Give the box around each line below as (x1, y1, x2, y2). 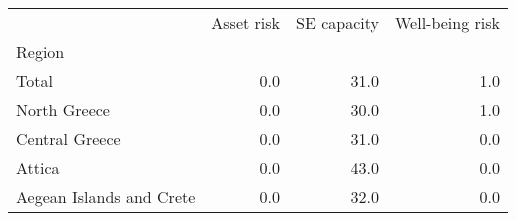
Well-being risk (394, 11, 501, 34)
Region (16, 40, 65, 63)
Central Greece (16, 127, 121, 150)
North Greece (16, 98, 110, 121)
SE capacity (296, 11, 379, 34)
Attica (16, 156, 60, 179)
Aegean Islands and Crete (16, 185, 196, 208)
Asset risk (211, 11, 281, 34)
